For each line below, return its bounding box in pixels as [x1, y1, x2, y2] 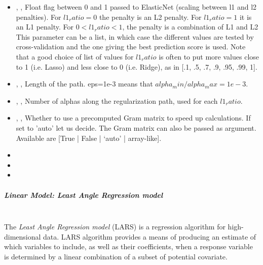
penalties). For [16, 11, 61, 22]
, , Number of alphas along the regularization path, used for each [16, 95, 218, 106]
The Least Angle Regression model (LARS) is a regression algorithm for [4, 221, 226, 232]
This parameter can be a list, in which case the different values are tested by [16, 31, 254, 42]
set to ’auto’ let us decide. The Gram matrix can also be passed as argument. [16, 122, 256, 133]
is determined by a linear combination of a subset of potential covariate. [4, 251, 228, 261]
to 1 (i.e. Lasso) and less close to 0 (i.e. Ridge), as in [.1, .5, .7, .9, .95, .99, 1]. [16, 61, 257, 72]
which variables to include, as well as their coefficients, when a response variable [4, 241, 253, 252]
